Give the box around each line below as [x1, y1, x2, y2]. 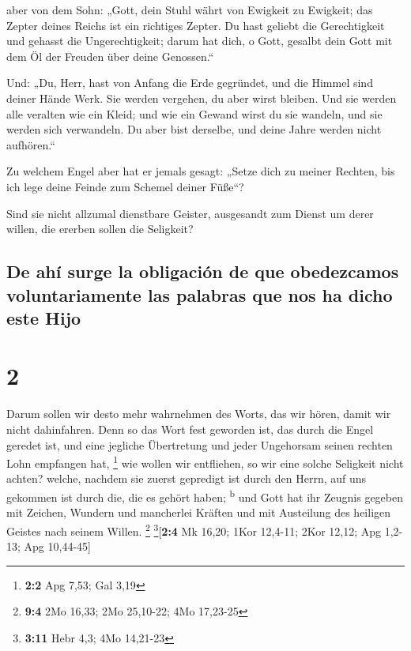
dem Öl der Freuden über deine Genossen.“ [6, 47, 214, 64]
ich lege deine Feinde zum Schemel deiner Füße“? [6, 178, 244, 194]
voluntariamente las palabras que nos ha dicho [6, 282, 393, 307]
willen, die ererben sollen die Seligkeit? [6, 220, 194, 237]
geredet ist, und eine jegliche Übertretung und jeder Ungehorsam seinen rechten [6, 436, 393, 453]
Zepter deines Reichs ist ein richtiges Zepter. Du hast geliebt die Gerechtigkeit [6, 17, 385, 33]
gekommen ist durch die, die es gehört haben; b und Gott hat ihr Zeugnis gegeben [6, 487, 403, 505]
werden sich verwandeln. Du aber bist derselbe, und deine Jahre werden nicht [6, 121, 382, 137]
